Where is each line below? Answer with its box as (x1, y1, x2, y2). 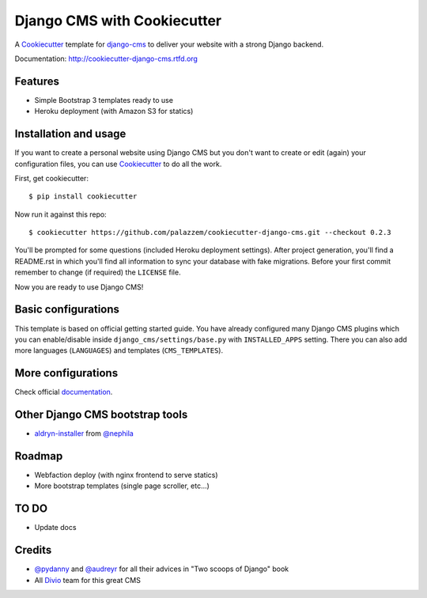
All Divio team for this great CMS (34, 575, 142, 585)
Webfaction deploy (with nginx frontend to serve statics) (34, 471, 218, 480)
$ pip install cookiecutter (28, 192, 138, 201)
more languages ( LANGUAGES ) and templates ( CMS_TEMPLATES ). (14, 346, 224, 355)
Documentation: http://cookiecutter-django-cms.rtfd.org (14, 54, 198, 63)
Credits (14, 543, 52, 557)
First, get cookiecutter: (14, 173, 89, 183)
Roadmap (14, 449, 63, 463)
